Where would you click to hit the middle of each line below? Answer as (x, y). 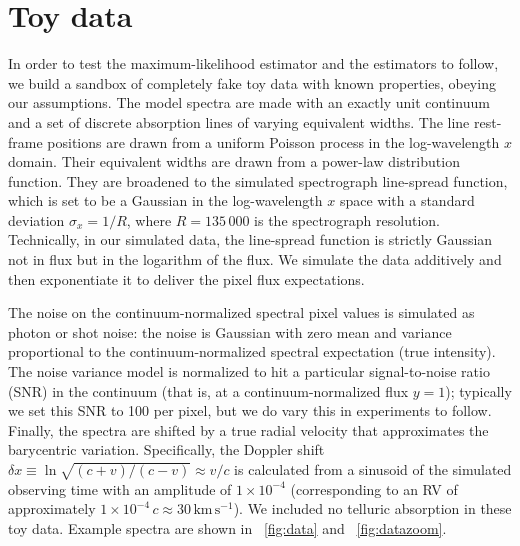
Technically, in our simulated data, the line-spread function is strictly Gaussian (250, 239)
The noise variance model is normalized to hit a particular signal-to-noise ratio (249, 371)
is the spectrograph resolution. (347, 219)
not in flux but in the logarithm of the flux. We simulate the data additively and (255, 259)
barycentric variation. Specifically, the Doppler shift (166, 449)
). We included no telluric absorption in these (372, 508)
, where (149, 219)
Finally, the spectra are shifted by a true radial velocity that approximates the (248, 429)
